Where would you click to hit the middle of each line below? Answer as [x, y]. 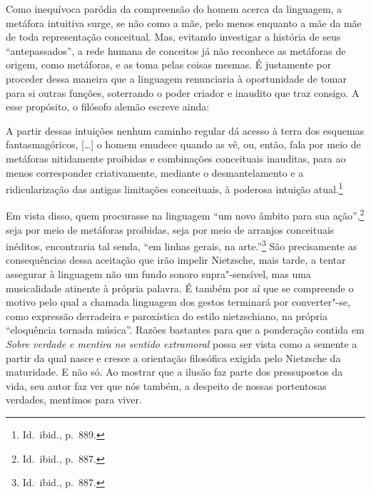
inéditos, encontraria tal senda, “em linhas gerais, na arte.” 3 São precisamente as [182, 245]
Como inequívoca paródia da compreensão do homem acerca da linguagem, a [174, 9]
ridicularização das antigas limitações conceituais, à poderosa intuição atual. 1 [174, 188]
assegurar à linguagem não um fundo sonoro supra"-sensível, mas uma [158, 274]
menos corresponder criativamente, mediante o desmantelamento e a [155, 172]
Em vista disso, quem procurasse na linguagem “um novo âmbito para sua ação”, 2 [185, 215]
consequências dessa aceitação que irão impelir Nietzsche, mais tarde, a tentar [176, 260]
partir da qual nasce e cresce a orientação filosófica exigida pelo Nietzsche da [173, 357]
